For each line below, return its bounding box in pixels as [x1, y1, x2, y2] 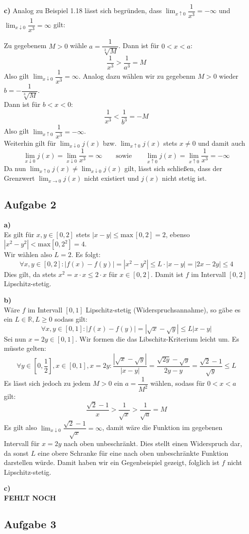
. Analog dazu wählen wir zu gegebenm [78, 71, 196, 81]
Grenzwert [4, 173, 35, 183]
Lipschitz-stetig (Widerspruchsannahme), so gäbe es [86, 304, 241, 314]
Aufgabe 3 [4, 516, 56, 531]
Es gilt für [4, 229, 35, 239]
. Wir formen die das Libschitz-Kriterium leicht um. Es [75, 333, 239, 344]
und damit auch [198, 138, 246, 148]
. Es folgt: [71, 249, 101, 259]
